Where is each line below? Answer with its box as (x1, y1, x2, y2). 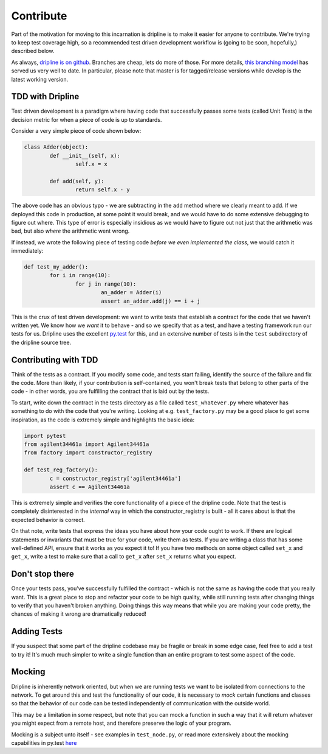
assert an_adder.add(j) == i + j (100, 297, 200, 305)
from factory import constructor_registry (24, 449, 152, 456)
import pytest (24, 432, 66, 439)
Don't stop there (11, 569, 74, 579)
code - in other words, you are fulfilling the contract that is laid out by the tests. (11, 387, 210, 395)
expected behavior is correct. (11, 516, 85, 523)
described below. (11, 48, 55, 55)
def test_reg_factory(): (24, 467, 98, 473)
